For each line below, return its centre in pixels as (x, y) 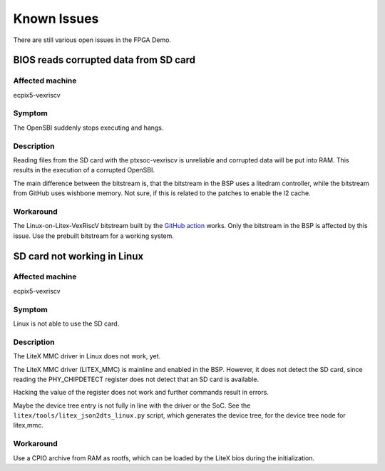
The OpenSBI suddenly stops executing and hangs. (88, 128)
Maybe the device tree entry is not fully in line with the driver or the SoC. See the (132, 405)
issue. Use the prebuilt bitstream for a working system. (94, 236)
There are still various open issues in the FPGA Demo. (92, 40)
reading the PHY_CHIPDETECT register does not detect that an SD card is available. (136, 379)
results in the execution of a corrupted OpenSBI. (84, 170)
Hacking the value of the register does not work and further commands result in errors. (141, 393)
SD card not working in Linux (78, 256)
